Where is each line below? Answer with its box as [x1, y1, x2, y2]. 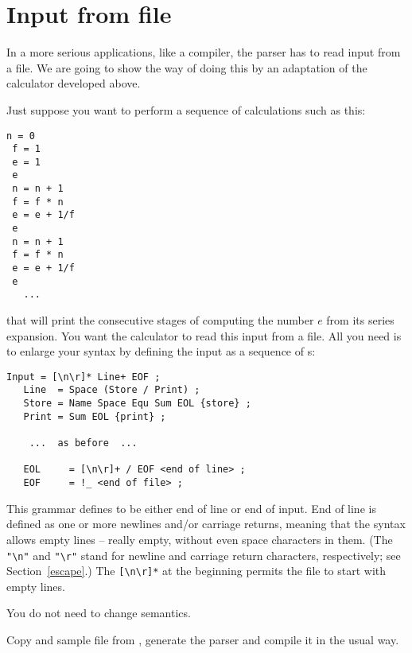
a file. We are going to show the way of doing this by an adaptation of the [6, 59, 367, 76]
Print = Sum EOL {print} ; [23, 410, 166, 422]
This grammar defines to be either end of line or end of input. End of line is [6, 499, 376, 516]
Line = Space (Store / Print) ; [23, 384, 200, 396]
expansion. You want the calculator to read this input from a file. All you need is [6, 327, 402, 344]
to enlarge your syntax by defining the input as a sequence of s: [6, 343, 316, 360]
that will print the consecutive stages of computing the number [6, 312, 314, 328]
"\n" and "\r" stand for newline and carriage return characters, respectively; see [6, 546, 401, 563]
